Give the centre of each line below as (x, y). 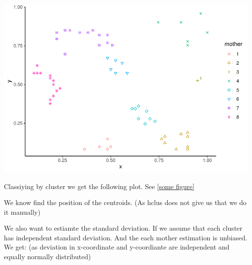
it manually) (22, 212)
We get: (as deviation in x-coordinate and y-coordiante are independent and (117, 247)
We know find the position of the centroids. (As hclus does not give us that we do (125, 202)
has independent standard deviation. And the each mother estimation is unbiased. (126, 237)
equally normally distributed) (47, 257)
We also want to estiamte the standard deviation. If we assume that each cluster (123, 228)
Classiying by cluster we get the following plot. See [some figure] (99, 186)
